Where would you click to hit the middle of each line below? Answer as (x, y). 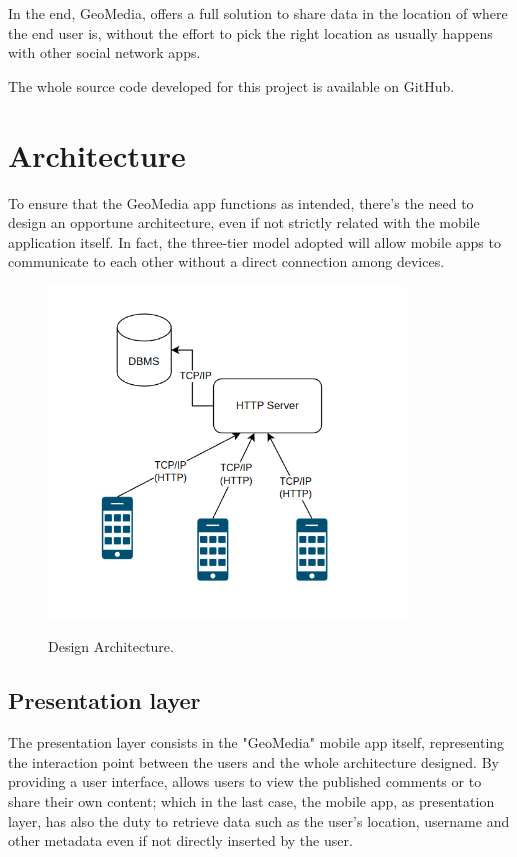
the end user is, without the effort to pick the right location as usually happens (250, 32)
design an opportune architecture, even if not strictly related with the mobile (244, 222)
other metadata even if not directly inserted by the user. (180, 840)
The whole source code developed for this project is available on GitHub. (231, 85)
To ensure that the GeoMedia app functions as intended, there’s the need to (241, 202)
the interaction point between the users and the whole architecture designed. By (253, 761)
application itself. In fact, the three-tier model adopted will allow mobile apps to (254, 241)
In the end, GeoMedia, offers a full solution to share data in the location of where (258, 13)
